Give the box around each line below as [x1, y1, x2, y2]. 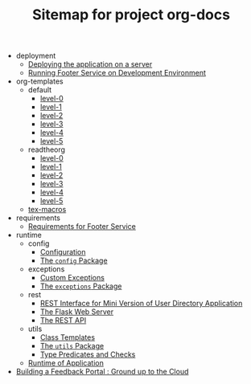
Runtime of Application [27, 358, 105, 368]
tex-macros [27, 205, 67, 214]
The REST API [39, 316, 87, 325]
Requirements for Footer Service [27, 222, 137, 231]
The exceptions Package [39, 281, 122, 291]
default [27, 85, 52, 95]
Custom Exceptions [39, 273, 105, 283]
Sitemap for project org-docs [31, 6, 231, 24]
